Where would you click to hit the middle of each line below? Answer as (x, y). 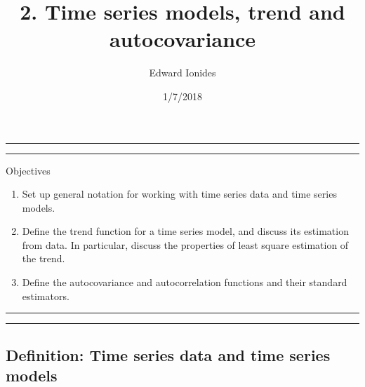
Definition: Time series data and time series (168, 354)
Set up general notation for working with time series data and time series (179, 194)
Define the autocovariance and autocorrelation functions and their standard (185, 282)
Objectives (28, 170)
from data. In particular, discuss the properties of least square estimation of (185, 244)
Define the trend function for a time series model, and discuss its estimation (185, 231)
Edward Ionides (182, 73)
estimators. (46, 296)
